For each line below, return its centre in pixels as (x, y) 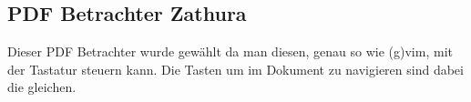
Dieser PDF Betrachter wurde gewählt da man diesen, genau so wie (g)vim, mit (230, 51)
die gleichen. (42, 87)
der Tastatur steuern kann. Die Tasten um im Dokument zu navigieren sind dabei (235, 69)
